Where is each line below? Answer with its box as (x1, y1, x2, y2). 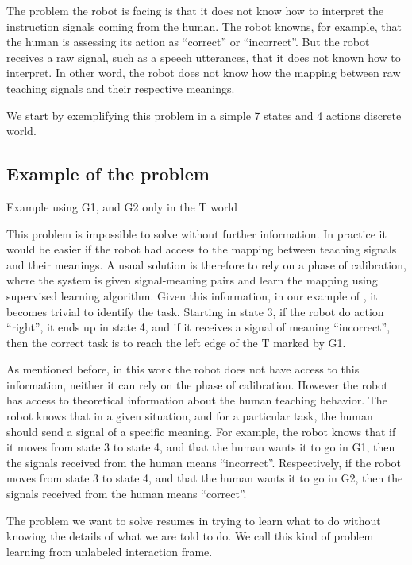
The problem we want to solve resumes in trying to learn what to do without (6, 512, 381, 528)
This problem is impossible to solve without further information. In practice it (6, 225, 387, 242)
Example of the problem (6, 161, 210, 186)
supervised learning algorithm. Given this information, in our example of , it (6, 287, 378, 304)
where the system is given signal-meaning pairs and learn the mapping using (6, 272, 378, 288)
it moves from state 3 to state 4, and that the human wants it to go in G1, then (6, 439, 395, 455)
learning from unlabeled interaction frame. (6, 543, 213, 559)
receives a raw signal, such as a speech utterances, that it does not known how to (6, 48, 401, 65)
